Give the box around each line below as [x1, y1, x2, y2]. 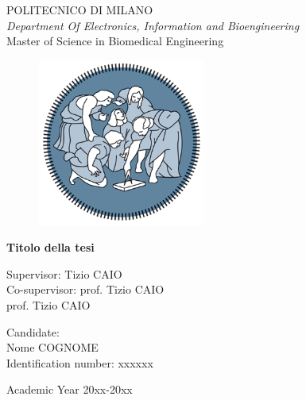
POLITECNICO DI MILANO [6, 2, 153, 17]
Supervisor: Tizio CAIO [6, 265, 122, 282]
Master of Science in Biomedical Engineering [6, 33, 224, 49]
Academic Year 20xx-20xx [6, 381, 133, 398]
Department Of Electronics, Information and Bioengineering [6, 17, 300, 33]
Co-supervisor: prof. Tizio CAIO [6, 281, 165, 298]
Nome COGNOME [6, 339, 99, 356]
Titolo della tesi [6, 239, 95, 256]
